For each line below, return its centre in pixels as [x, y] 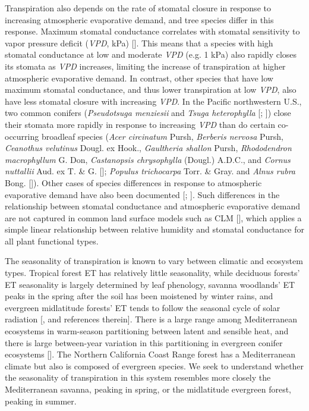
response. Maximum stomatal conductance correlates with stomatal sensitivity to [152, 31]
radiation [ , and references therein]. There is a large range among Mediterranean [151, 319]
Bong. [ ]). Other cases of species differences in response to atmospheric [133, 182]
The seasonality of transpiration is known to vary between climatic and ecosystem [154, 261]
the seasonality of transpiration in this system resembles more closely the [138, 377]
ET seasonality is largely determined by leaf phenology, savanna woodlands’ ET [150, 284]
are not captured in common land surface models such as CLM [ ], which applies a [153, 217]
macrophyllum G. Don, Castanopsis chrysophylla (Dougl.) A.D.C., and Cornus [148, 159]
